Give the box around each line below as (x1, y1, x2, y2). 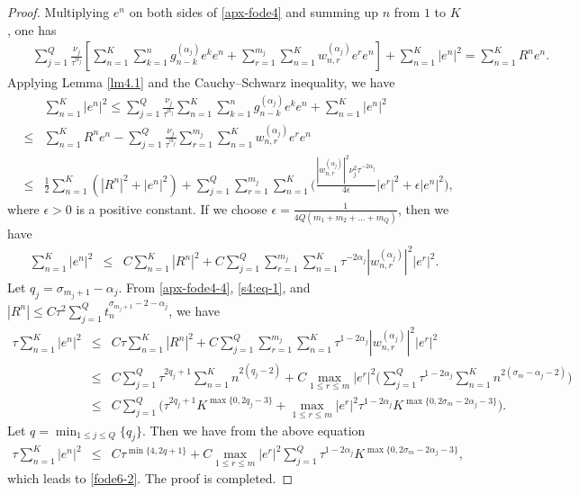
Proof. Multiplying (7, 3, 110, 21)
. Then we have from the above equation (141, 420, 366, 439)
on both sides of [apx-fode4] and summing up (129, 3, 379, 21)
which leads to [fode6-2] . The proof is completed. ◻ (7, 469, 294, 488)
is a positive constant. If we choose (76, 199, 267, 218)
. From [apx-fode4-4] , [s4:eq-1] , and (118, 278, 311, 297)
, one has (7, 20, 57, 39)
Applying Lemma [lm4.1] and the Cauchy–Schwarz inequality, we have (7, 73, 395, 92)
